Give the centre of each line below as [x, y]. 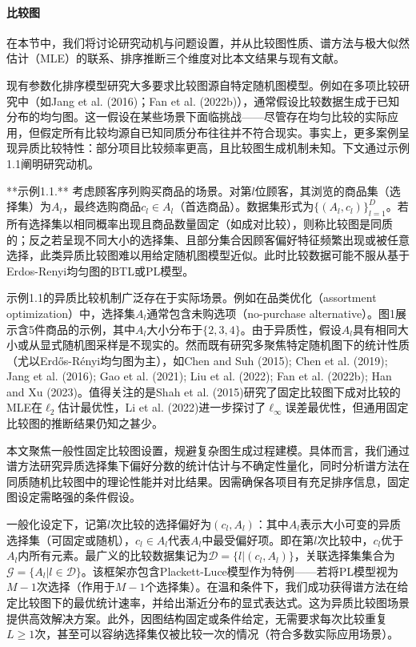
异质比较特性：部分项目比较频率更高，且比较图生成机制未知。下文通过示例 [213, 148]
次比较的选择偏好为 [161, 524]
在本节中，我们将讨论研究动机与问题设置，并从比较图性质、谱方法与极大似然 [208, 42]
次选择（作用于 [76, 587]
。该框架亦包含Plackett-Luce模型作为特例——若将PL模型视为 [240, 571]
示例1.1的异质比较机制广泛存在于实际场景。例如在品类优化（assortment [192, 297]
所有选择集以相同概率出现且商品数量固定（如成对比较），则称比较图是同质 [200, 223]
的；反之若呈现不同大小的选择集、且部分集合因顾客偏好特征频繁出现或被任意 [208, 239]
